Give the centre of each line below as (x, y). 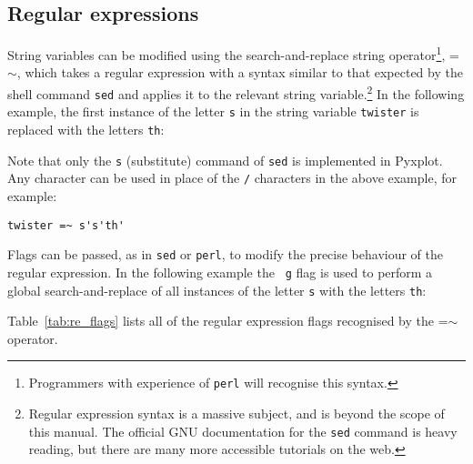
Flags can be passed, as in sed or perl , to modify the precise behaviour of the (225, 254)
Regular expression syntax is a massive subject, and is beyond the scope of (236, 414)
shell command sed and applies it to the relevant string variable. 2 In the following (236, 92)
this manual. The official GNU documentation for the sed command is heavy (243, 431)
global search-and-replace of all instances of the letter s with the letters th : (217, 290)
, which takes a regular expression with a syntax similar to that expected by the (240, 72)
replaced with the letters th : (86, 130)
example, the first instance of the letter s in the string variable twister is (213, 111)
